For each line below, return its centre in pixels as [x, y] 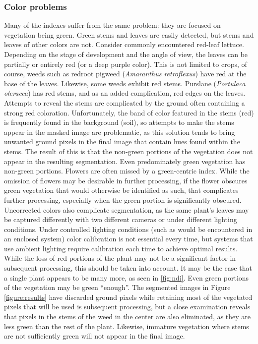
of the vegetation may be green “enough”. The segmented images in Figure [117, 287]
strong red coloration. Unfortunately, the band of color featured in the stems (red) [129, 112]
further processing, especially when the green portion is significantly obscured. [123, 200]
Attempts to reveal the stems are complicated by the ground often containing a [125, 102]
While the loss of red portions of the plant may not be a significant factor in [120, 258]
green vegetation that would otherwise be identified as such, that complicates [121, 190]
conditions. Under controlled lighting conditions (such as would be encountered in [128, 229]
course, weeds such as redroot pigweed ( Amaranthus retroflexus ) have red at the [125, 74]
